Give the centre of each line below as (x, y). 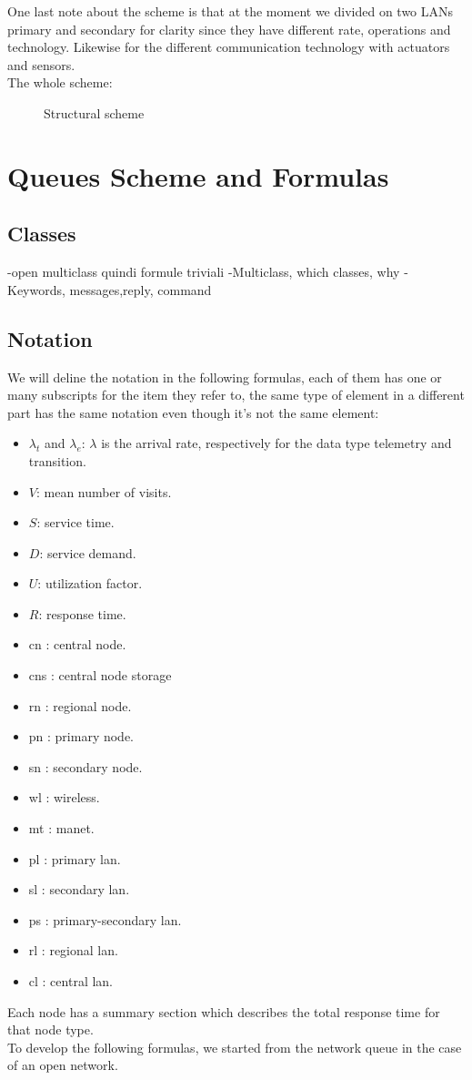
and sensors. (41, 64)
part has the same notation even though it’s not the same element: (193, 412)
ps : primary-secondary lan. (105, 919)
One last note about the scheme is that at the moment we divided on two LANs (231, 11)
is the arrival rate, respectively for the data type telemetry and (276, 443)
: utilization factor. (90, 583)
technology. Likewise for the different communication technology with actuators (229, 47)
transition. (57, 460)
